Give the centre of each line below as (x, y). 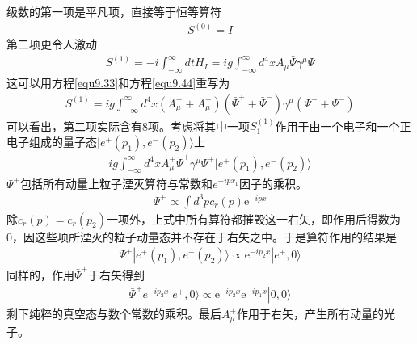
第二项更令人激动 (52, 44)
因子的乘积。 (273, 183)
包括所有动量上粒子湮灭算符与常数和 (116, 183)
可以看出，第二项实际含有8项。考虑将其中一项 (128, 126)
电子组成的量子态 (52, 141)
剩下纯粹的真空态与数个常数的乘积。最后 (114, 314)
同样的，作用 (40, 274)
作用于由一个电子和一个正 (343, 126)
